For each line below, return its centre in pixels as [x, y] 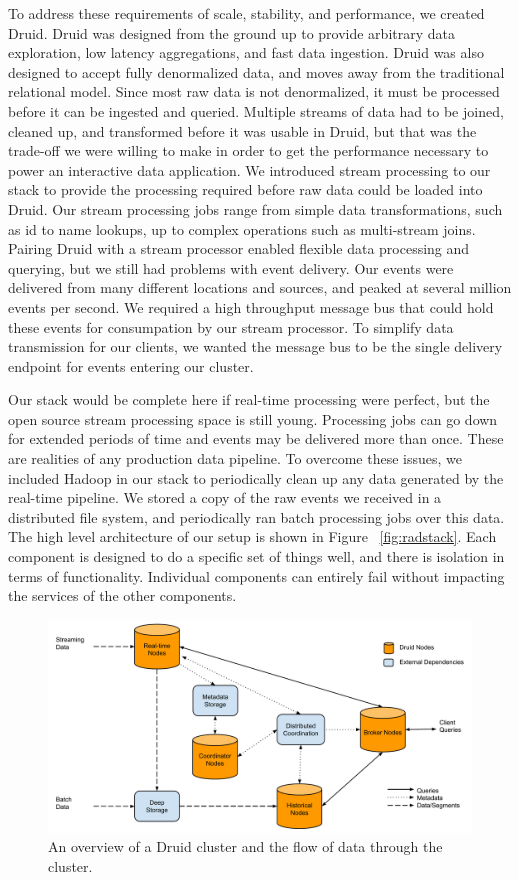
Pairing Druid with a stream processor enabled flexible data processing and [239, 248]
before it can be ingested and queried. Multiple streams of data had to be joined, [256, 110]
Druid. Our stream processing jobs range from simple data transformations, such [255, 208]
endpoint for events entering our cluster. [131, 365]
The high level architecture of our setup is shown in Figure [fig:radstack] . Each [252, 536]
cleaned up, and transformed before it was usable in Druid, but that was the [242, 130]
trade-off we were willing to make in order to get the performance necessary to [248, 150]
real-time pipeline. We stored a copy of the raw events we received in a [225, 497]
